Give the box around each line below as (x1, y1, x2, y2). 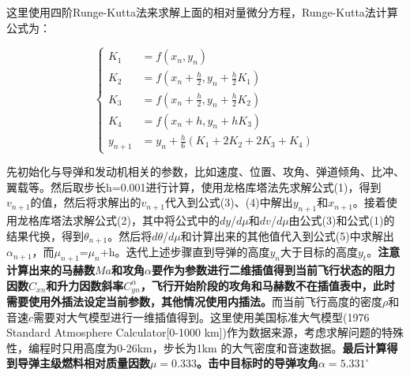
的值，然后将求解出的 (30, 194, 141, 210)
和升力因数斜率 (46, 277, 124, 293)
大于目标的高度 (280, 244, 358, 260)
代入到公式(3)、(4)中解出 (164, 194, 293, 210)
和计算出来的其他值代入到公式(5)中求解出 (180, 227, 394, 244)
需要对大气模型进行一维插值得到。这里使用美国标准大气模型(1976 (33, 308, 370, 325)
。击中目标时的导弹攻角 (197, 355, 319, 371)
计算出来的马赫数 (6, 261, 95, 277)
